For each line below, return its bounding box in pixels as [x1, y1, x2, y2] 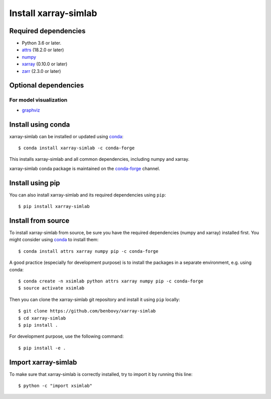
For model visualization [9, 96, 68, 104]
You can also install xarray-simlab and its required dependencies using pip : [9, 191, 166, 198]
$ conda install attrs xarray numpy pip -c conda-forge [18, 248, 159, 254]
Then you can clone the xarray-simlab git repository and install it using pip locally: [9, 296, 180, 303]
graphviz [22, 107, 40, 113]
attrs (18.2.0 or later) [22, 47, 64, 53]
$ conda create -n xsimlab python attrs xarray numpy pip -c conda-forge [18, 278, 204, 284]
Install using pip [9, 178, 60, 187]
